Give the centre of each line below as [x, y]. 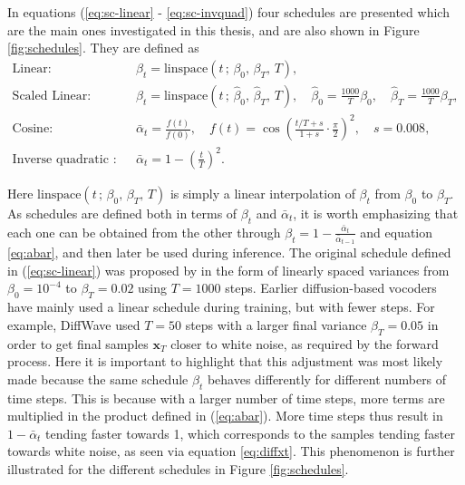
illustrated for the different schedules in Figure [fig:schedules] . [178, 468]
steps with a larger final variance [276, 324]
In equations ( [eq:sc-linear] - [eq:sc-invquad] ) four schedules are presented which [228, 12]
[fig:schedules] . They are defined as [103, 48]
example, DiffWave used [74, 324]
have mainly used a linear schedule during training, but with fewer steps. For [221, 307]
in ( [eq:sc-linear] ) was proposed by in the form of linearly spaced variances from [228, 270]
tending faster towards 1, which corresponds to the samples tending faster [250, 433]
